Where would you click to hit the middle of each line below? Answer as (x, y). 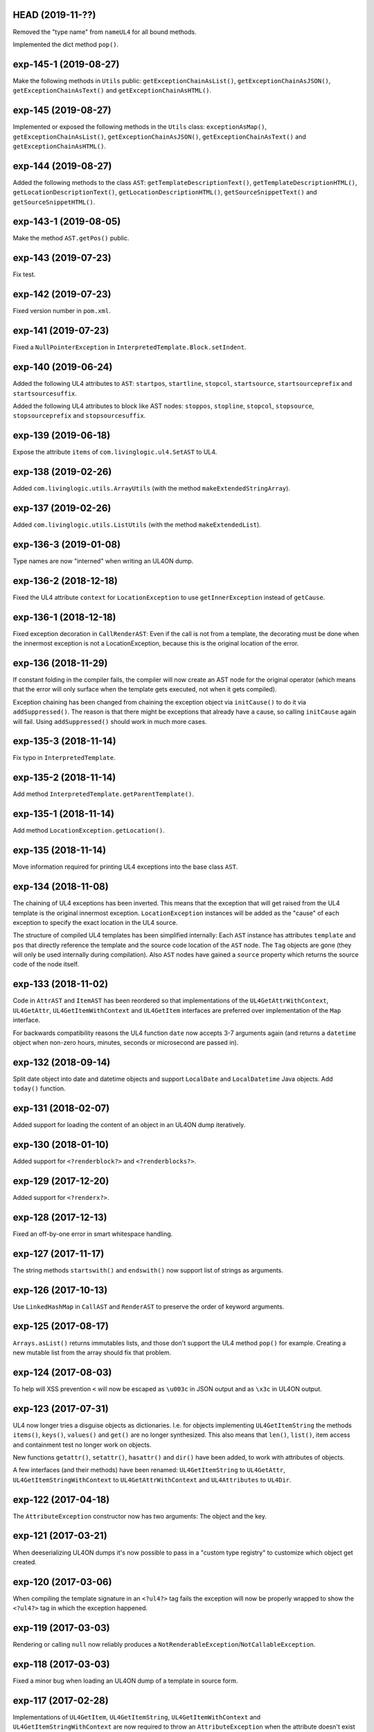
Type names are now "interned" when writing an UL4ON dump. (103, 560)
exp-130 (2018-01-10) (61, 1144)
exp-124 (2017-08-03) (62, 1372)
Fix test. (24, 274)
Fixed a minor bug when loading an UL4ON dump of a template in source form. (125, 1681)
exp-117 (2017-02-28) (61, 1700)
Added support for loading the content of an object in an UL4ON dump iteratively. (129, 1125)
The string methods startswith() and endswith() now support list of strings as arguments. (148, 1270)
